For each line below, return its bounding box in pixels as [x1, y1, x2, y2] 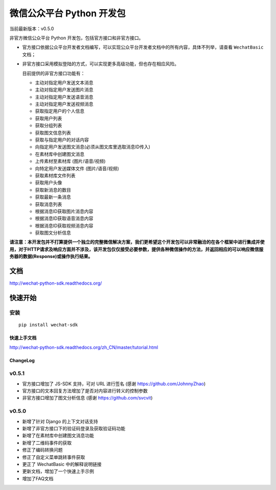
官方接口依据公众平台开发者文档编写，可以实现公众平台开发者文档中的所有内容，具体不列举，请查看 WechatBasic [22, 44, 264, 51]
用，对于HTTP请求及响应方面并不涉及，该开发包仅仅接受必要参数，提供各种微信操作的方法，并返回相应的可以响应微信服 [9, 246, 264, 252]
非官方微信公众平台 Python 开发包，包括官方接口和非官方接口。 [9, 35, 144, 41]
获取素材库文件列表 [35, 172, 76, 178]
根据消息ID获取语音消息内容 [35, 215, 94, 222]
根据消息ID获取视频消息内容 [35, 222, 94, 228]
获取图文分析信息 [35, 230, 71, 236]
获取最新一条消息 [35, 194, 71, 200]
